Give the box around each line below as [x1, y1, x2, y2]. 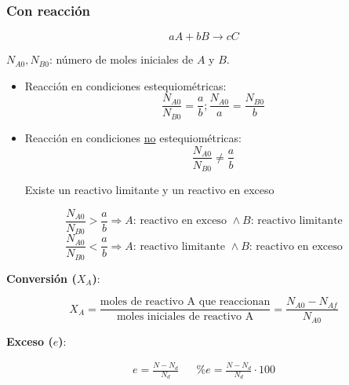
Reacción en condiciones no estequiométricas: [24, 129, 242, 145]
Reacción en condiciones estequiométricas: [24, 77, 227, 93]
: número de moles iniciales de [49, 51, 194, 68]
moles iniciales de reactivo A [116, 311, 254, 323]
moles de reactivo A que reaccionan [100, 296, 271, 308]
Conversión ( [6, 269, 77, 286]
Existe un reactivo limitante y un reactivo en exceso [24, 181, 274, 198]
